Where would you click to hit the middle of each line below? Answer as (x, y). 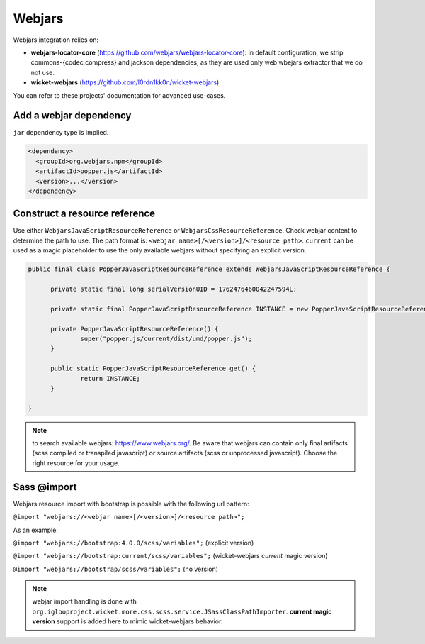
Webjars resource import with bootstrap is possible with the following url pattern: (131, 504)
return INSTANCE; (110, 378)
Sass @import (45, 487)
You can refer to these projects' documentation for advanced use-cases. (119, 95)
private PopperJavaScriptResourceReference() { (135, 329)
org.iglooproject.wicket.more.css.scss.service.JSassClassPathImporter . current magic (182, 611)
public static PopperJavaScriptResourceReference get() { (153, 368)
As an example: (35, 530)
